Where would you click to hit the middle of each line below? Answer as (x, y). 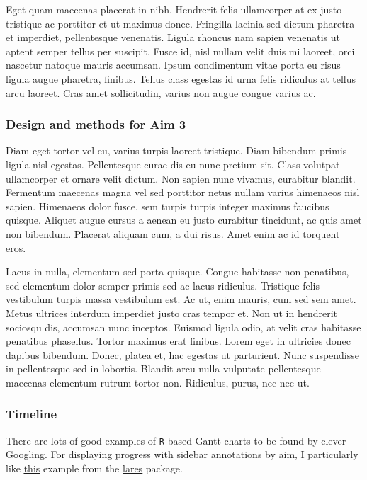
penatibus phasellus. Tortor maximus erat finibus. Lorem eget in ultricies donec (178, 341)
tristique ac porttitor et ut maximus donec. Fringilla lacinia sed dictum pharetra (180, 23)
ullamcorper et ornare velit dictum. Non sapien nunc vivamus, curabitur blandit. (181, 178)
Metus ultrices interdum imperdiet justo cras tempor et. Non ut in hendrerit (172, 313)
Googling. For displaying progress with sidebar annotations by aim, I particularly (182, 454)
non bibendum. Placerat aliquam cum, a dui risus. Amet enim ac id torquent (173, 233)
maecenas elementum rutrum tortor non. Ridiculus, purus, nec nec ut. (158, 382)
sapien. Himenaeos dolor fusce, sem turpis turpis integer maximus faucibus (168, 206)
